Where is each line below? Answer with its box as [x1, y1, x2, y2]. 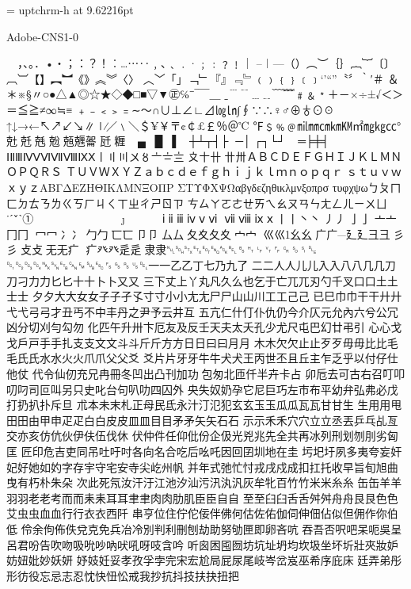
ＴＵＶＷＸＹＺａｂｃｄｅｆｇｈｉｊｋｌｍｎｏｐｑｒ [65, 163, 343, 180]
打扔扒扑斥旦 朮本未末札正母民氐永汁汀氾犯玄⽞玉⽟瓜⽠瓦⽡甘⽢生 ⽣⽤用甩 [6, 396, 402, 413]
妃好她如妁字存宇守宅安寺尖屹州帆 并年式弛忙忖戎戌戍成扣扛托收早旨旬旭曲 [6, 458, 398, 475]
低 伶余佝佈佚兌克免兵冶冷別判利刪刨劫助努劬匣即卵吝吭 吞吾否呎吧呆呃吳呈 [6, 521, 402, 537]
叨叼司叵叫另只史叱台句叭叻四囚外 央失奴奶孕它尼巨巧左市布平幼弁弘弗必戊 [6, 381, 398, 397]
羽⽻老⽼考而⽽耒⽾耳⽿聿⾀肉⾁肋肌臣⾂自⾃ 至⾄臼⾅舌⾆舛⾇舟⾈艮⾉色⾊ [6, 489, 398, 506]
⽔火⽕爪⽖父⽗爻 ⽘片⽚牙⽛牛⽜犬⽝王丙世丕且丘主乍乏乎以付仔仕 [50, 350, 398, 366]
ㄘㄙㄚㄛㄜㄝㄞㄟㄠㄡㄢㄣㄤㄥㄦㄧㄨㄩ [187, 194, 387, 211]
